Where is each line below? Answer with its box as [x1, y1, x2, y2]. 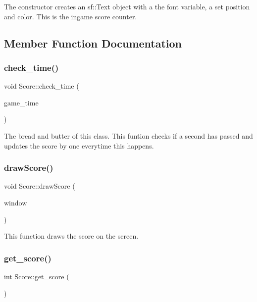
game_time [4, 97, 39, 107]
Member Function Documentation [4, 35, 182, 50]
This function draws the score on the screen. [4, 231, 139, 241]
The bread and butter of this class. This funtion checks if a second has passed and [4, 130, 253, 141]
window [4, 197, 27, 207]
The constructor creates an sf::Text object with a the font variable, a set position [4, 1, 250, 11]
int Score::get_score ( [4, 271, 69, 281]
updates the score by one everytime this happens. [4, 140, 154, 151]
